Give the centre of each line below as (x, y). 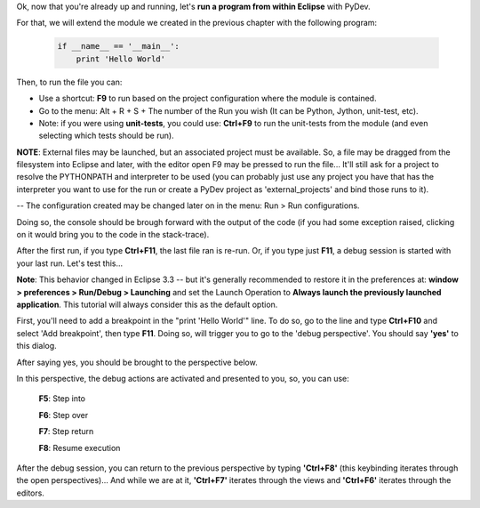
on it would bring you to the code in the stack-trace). (113, 235)
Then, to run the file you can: (69, 82)
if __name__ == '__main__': (118, 46)
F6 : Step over (64, 415)
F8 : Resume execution (80, 448)
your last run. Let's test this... (70, 263)
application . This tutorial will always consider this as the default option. (147, 304)
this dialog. (36, 346)
